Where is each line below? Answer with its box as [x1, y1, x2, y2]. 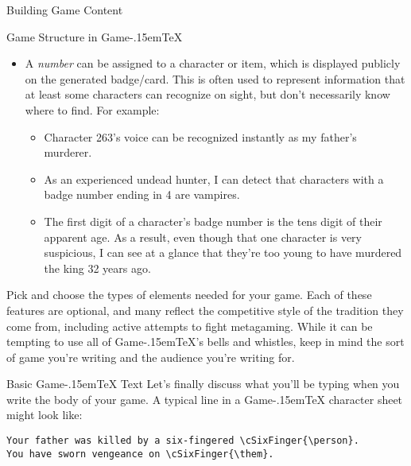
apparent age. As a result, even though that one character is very [44, 228, 362, 245]
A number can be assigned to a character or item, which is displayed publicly [25, 55, 401, 72]
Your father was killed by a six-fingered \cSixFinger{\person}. [6, 435, 359, 447]
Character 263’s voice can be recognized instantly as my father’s [44, 128, 357, 145]
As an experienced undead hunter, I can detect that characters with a [44, 170, 384, 187]
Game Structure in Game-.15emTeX [6, 28, 183, 45]
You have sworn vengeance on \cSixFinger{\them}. [6, 448, 274, 460]
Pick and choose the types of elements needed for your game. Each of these [6, 286, 372, 303]
